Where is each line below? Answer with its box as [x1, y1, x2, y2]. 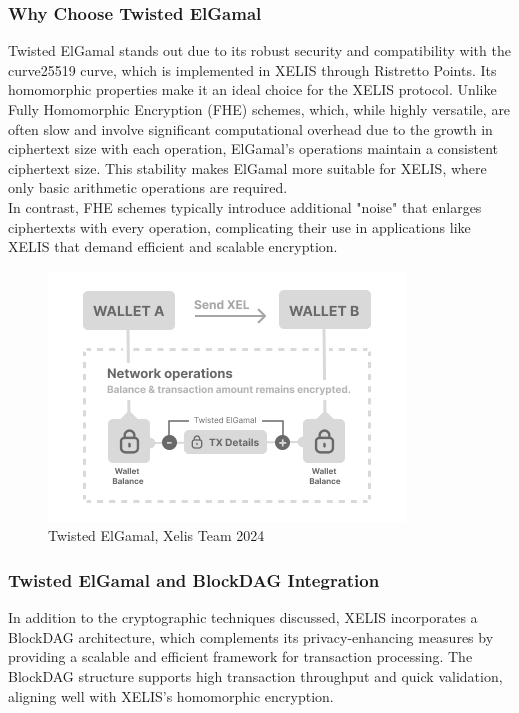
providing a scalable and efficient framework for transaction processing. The [8, 646, 473, 667]
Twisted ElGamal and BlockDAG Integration [8, 567, 380, 592]
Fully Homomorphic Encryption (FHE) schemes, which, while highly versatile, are [8, 99, 511, 119]
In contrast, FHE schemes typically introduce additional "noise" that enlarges [8, 196, 482, 217]
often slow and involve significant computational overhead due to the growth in [8, 118, 493, 139]
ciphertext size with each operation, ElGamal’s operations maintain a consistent [8, 138, 499, 159]
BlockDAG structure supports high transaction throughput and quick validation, [8, 665, 503, 686]
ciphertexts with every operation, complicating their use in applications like [8, 216, 471, 237]
